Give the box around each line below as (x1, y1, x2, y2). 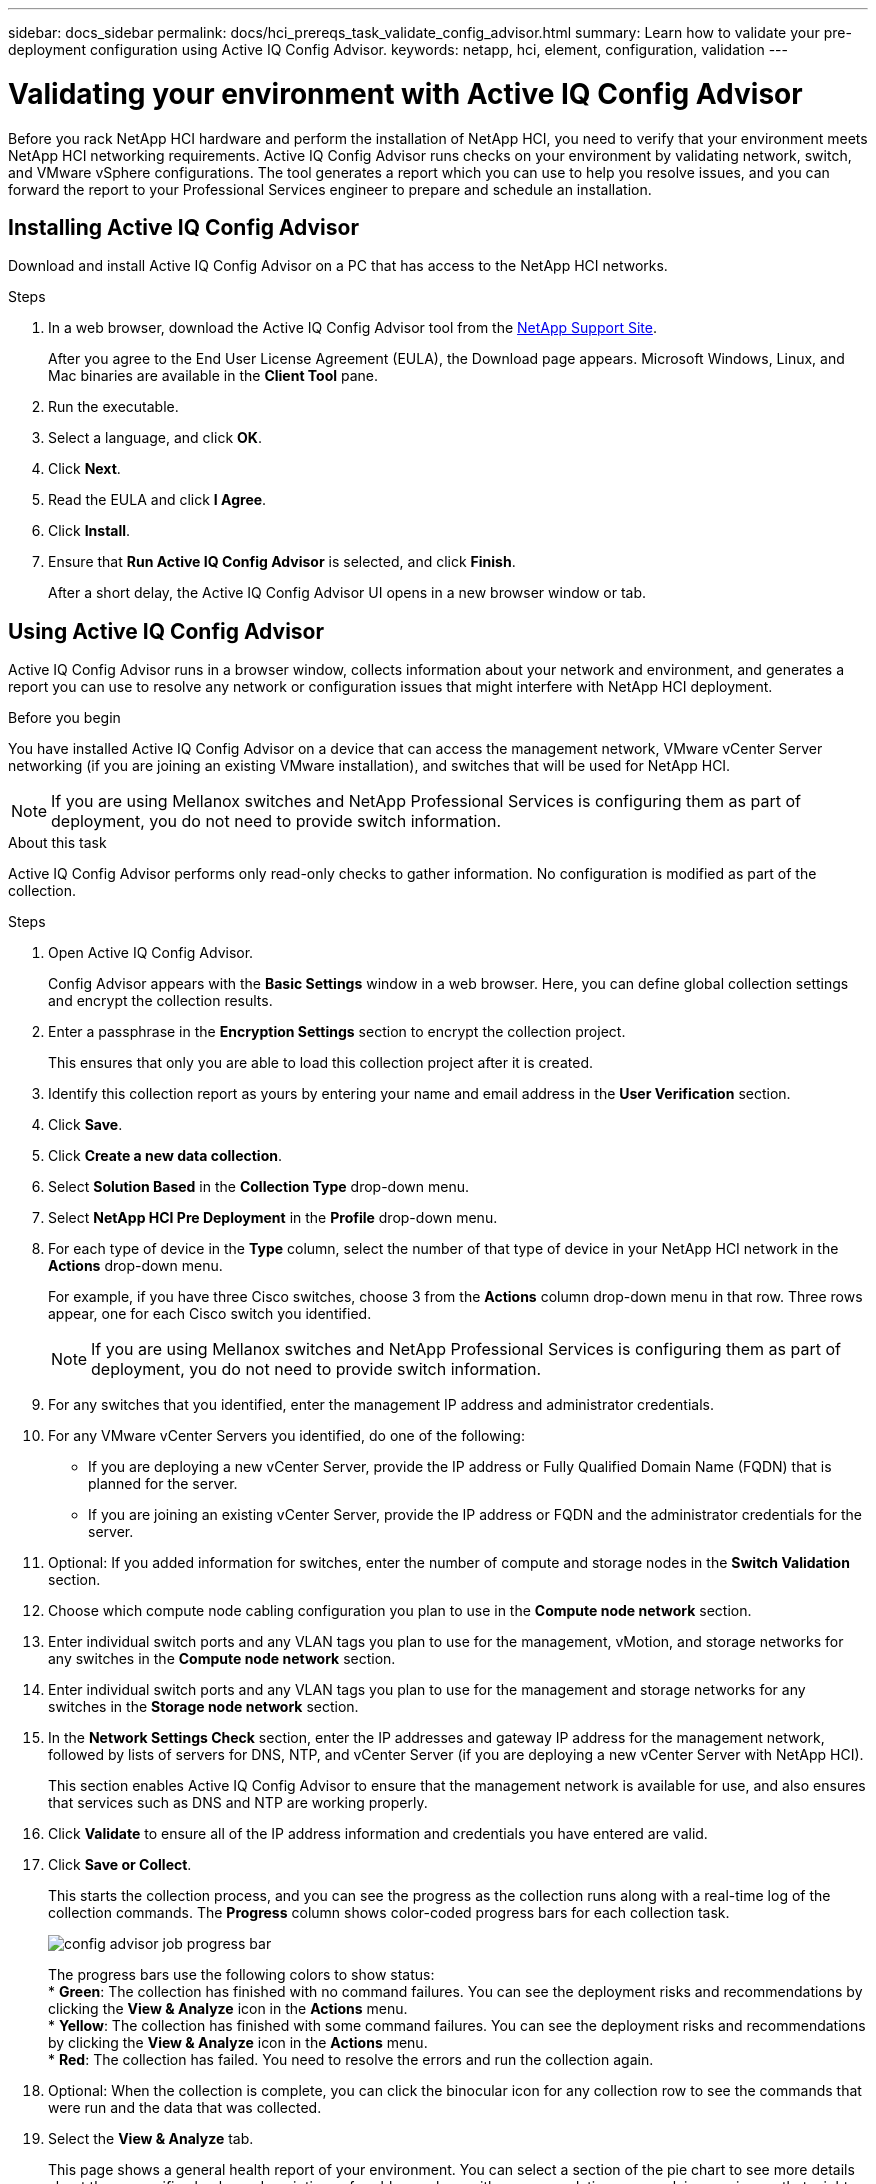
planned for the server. (88, 1475, 238, 1493)
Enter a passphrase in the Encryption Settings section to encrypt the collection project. (48, 1023, 626, 1041)
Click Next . (48, 460, 121, 478)
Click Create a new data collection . (48, 1147, 282, 1165)
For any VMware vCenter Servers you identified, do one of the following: (48, 1427, 525, 1445)
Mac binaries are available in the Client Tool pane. (48, 367, 379, 385)
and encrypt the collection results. (48, 992, 273, 1010)
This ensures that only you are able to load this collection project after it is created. (48, 1054, 593, 1072)
